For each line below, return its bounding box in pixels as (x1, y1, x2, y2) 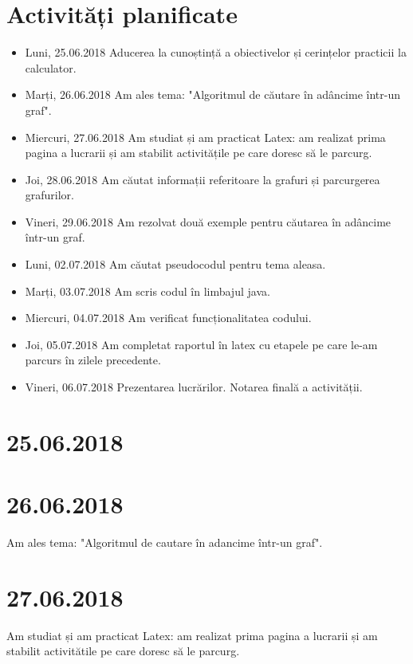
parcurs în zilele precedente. (25, 352, 161, 368)
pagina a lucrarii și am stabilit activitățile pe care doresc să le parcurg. (25, 144, 372, 161)
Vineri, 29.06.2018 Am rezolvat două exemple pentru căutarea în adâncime (25, 213, 391, 230)
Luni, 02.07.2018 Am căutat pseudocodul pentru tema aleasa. (25, 256, 326, 273)
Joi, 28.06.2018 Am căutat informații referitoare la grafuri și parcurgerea (25, 171, 380, 187)
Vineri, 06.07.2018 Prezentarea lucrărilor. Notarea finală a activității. (25, 379, 363, 395)
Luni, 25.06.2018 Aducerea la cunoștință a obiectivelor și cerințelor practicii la (25, 44, 407, 61)
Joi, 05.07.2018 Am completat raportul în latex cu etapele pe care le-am (25, 336, 378, 352)
